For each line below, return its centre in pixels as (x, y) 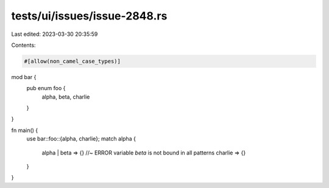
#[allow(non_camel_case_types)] (73, 61)
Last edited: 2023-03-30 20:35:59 (55, 34)
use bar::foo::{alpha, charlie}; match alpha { (81, 139)
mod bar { (24, 77)
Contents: (23, 45)
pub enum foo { (46, 88)
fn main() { (25, 130)
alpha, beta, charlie (66, 97)
